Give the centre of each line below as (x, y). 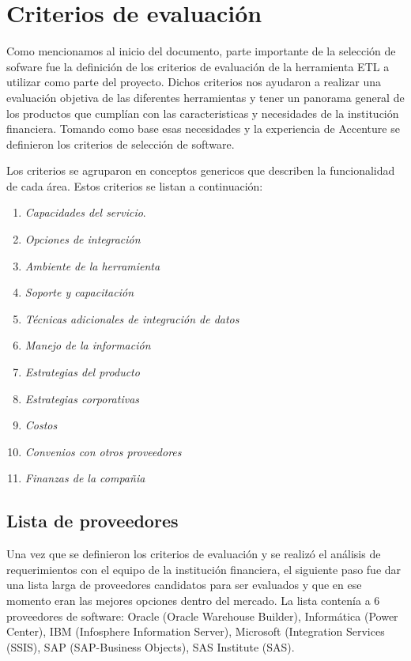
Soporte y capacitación (79, 292)
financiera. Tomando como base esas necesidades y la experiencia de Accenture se (203, 128)
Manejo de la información (88, 345)
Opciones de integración (83, 239)
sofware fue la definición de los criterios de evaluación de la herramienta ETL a (198, 66)
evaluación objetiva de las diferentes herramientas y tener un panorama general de (205, 97)
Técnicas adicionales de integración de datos (132, 318)
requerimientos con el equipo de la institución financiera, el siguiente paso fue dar (204, 569)
